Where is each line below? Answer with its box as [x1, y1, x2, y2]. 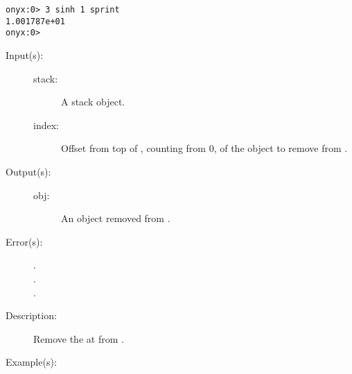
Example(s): [6, 355, 57, 369]
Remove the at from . [33, 331, 124, 346]
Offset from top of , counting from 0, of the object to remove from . [61, 141, 348, 155]
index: [33, 117, 59, 132]
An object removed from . [61, 211, 170, 226]
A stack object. [61, 94, 125, 109]
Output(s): [6, 164, 51, 178]
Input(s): [6, 47, 44, 62]
